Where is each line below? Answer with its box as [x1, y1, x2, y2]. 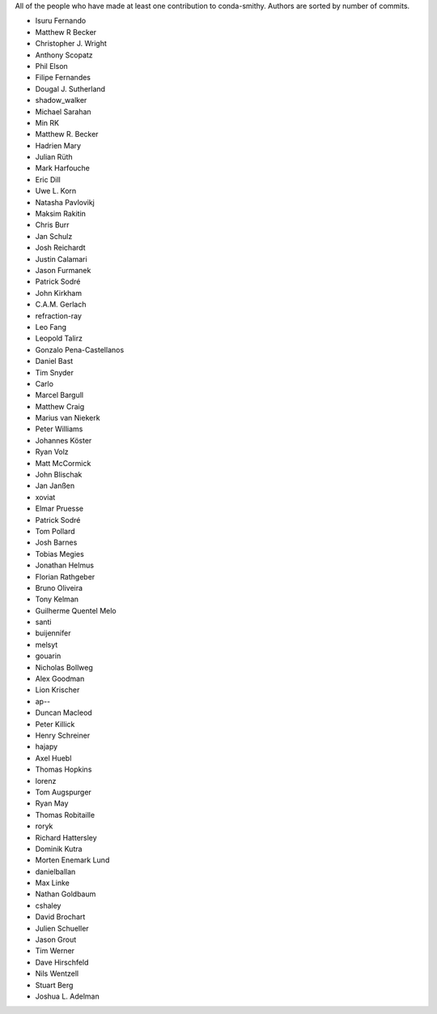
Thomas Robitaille [35, 810, 95, 819]
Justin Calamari [35, 254, 88, 263]
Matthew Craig [35, 401, 85, 411]
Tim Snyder [35, 367, 74, 377]
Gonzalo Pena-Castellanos [35, 344, 125, 354]
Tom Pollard [35, 526, 76, 536]
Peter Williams [35, 424, 83, 434]
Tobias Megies [35, 549, 84, 558]
